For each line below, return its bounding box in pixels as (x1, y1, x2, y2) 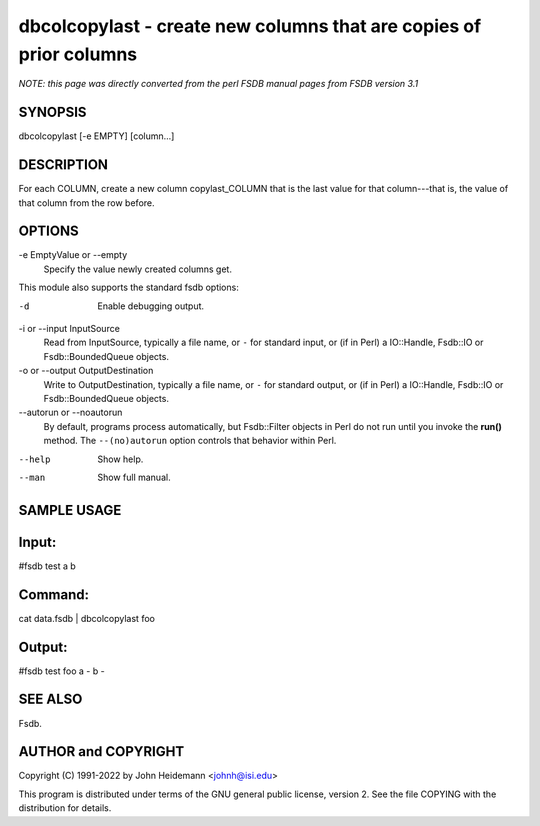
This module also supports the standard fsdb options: (18, 281, 239, 294)
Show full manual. (97, 471, 171, 483)
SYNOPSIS (18, 104, 87, 121)
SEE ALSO (18, 691, 83, 708)
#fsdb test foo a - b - (18, 665, 105, 677)
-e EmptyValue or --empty (18, 249, 128, 261)
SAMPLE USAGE (18, 501, 122, 519)
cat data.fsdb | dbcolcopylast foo (18, 612, 155, 624)
